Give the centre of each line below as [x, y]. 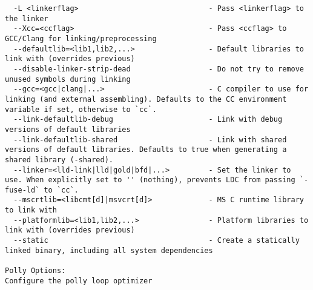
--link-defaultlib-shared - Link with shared [150, 140]
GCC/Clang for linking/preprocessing [81, 38]
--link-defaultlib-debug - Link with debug [148, 120]
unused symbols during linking [68, 79]
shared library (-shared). [59, 160]
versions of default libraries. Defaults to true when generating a [146, 150]
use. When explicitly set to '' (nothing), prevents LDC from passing [150, 180]
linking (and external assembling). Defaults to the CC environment [146, 99]
